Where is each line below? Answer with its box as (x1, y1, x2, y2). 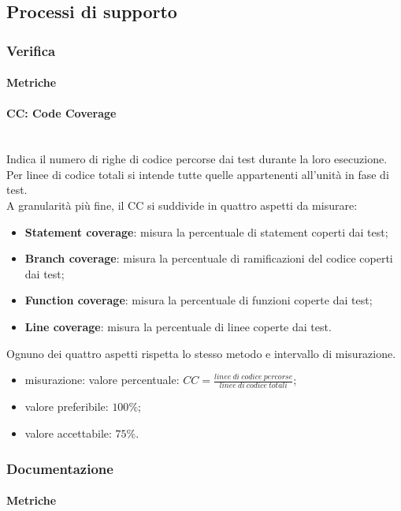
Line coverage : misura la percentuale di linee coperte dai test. (24, 318, 332, 334)
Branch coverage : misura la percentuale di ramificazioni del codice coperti (24, 250, 393, 267)
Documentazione (6, 458, 113, 478)
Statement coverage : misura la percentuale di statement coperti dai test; (24, 223, 388, 240)
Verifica (6, 40, 56, 60)
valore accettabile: (24, 425, 112, 442)
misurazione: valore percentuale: (24, 371, 180, 388)
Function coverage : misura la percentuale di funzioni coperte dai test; (24, 292, 373, 308)
